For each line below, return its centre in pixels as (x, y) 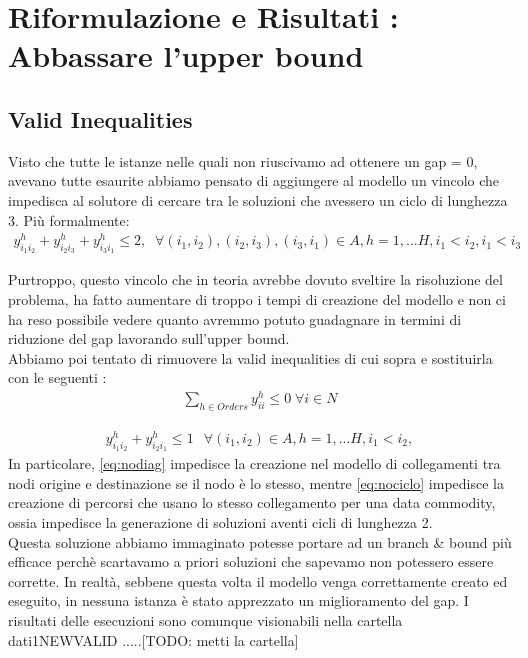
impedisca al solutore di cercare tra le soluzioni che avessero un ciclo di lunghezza (258, 199)
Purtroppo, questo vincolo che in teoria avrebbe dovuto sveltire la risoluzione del (255, 279)
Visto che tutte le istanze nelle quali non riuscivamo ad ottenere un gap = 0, (243, 160)
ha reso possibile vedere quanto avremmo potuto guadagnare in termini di (235, 318)
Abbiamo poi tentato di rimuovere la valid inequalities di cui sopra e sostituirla (250, 357)
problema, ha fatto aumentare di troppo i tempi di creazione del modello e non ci (257, 299)
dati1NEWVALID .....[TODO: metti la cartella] (153, 639)
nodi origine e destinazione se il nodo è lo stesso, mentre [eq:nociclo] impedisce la (256, 482)
